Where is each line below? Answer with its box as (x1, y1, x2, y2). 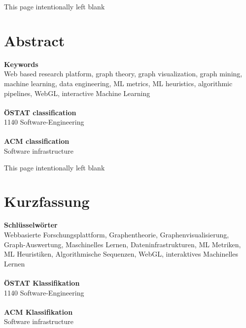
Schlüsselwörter (4, 220, 58, 230)
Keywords (4, 59, 38, 69)
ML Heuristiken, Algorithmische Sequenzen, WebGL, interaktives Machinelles (4, 249, 238, 259)
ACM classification (4, 136, 70, 146)
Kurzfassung (4, 191, 90, 211)
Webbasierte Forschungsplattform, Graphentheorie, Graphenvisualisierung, (4, 229, 229, 239)
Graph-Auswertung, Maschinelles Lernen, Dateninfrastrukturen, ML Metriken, (4, 239, 241, 249)
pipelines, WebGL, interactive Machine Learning (4, 88, 150, 98)
